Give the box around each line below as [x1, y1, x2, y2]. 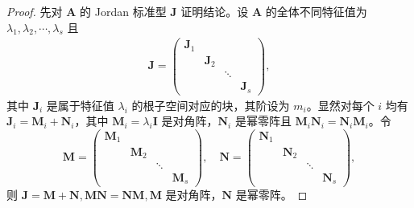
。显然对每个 [306, 96, 375, 113]
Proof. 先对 [6, 3, 63, 19]
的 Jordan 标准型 [80, 3, 167, 19]
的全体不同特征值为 [265, 3, 367, 19]
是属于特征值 [46, 96, 114, 113]
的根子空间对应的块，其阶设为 [131, 96, 290, 113]
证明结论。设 [180, 3, 249, 19]
